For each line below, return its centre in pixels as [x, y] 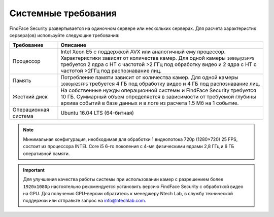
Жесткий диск [30, 97]
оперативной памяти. [46, 153]
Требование [28, 45]
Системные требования [63, 13]
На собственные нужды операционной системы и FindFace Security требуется [158, 90]
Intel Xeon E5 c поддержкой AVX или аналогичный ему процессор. [143, 52]
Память [22, 81]
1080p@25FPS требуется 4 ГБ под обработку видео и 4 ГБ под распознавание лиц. [161, 84]
